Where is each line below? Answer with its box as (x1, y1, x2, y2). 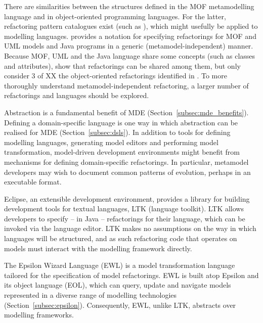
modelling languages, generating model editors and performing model (4, 136, 218, 147)
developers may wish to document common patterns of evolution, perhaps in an (4, 166, 251, 177)
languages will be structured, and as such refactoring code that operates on (4, 233, 237, 244)
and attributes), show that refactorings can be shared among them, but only (4, 60, 241, 71)
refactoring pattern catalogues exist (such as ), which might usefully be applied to (4, 21, 258, 31)
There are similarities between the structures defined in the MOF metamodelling (4, 1, 254, 11)
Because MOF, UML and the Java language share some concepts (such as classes (4, 50, 255, 61)
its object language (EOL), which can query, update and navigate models (4, 280, 231, 290)
